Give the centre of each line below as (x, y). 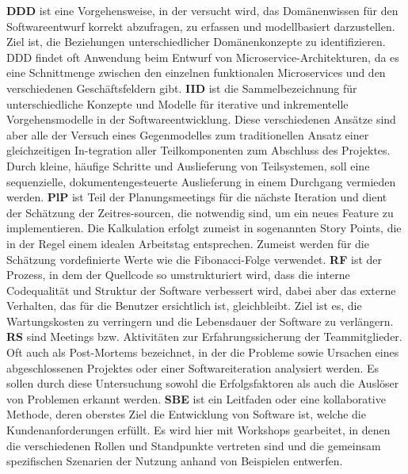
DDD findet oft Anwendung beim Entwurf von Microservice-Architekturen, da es (203, 57)
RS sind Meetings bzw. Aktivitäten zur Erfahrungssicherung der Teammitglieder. (204, 336)
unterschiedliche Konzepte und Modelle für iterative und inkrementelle (177, 103)
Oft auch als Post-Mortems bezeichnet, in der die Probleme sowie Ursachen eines (203, 352)
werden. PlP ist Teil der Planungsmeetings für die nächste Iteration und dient (197, 197)
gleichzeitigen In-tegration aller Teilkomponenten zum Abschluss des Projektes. (198, 150)
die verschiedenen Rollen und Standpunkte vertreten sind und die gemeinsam (194, 445)
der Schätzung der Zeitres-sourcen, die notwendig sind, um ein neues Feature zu (200, 212)
